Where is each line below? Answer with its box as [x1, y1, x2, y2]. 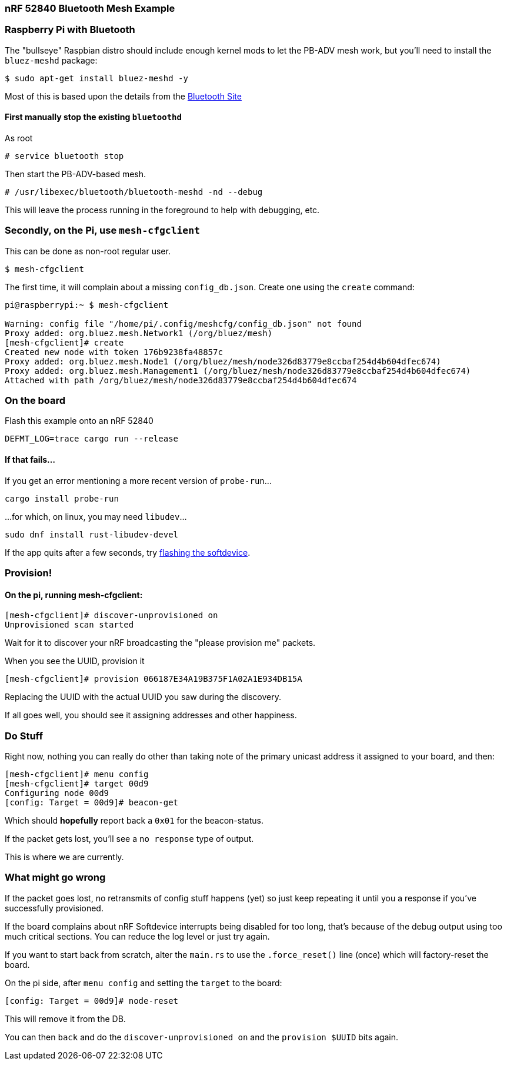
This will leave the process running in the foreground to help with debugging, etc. [5, 204, 320, 215]
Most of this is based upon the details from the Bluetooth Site [5, 91, 242, 101]
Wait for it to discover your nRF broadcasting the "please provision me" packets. [5, 638, 316, 648]
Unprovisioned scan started [5, 620, 134, 630]
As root [5, 132, 33, 143]
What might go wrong [5, 871, 106, 884]
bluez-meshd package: [5, 55, 98, 65]
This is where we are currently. [5, 852, 124, 862]
